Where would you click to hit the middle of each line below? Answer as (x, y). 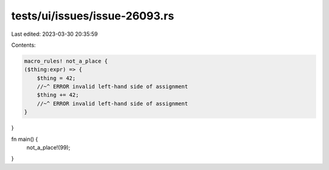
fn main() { (25, 139)
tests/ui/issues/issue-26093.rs (93, 16)
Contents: (23, 45)
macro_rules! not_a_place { (66, 61)
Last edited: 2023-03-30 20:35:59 (55, 34)
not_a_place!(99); (48, 148)
